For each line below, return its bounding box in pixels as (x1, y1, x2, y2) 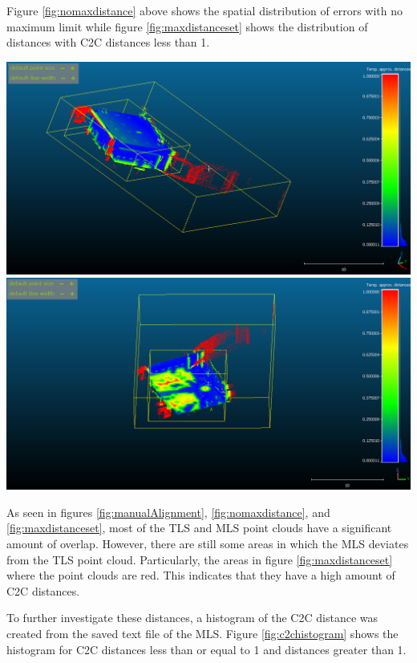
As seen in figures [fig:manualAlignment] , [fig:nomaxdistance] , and (6, 503, 330, 520)
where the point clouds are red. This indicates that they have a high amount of (6, 567, 395, 584)
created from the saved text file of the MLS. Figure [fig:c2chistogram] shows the (6, 624, 399, 641)
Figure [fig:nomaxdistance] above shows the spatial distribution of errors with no (6, 2, 403, 18)
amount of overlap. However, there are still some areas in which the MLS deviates (6, 535, 409, 552)
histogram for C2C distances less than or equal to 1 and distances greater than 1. (6, 641, 407, 657)
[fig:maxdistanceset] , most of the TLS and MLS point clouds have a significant (6, 519, 392, 536)
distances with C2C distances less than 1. (6, 34, 210, 51)
